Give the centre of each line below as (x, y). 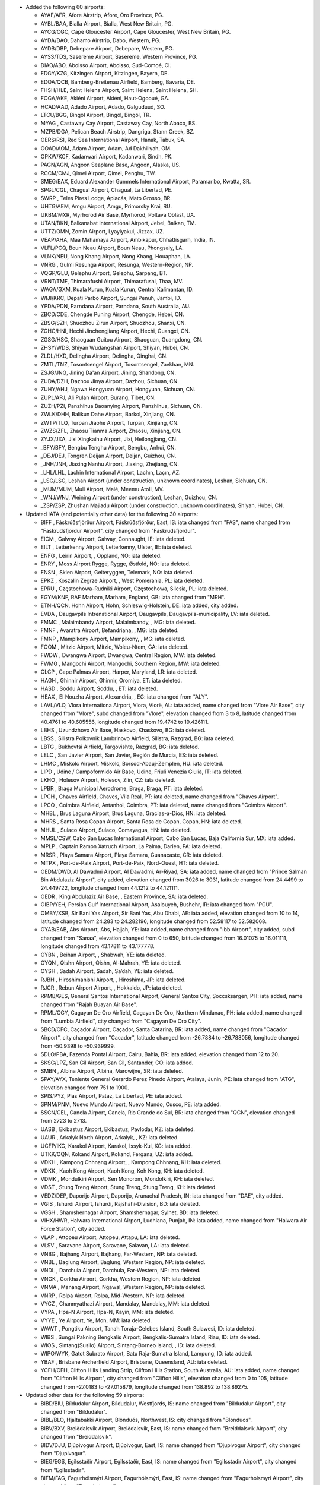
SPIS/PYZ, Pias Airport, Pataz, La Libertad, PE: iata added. (112, 1096)
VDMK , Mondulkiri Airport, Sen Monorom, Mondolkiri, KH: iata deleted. (127, 1179)
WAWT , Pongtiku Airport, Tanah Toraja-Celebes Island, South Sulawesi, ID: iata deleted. (148, 1329)
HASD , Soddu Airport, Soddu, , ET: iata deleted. (99, 688)
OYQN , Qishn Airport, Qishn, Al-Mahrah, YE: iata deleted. (111, 963)
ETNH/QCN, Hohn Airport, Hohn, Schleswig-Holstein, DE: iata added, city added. (139, 605)
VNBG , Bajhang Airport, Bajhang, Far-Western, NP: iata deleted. (119, 1254)
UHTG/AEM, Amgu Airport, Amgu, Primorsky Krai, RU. (106, 206)
